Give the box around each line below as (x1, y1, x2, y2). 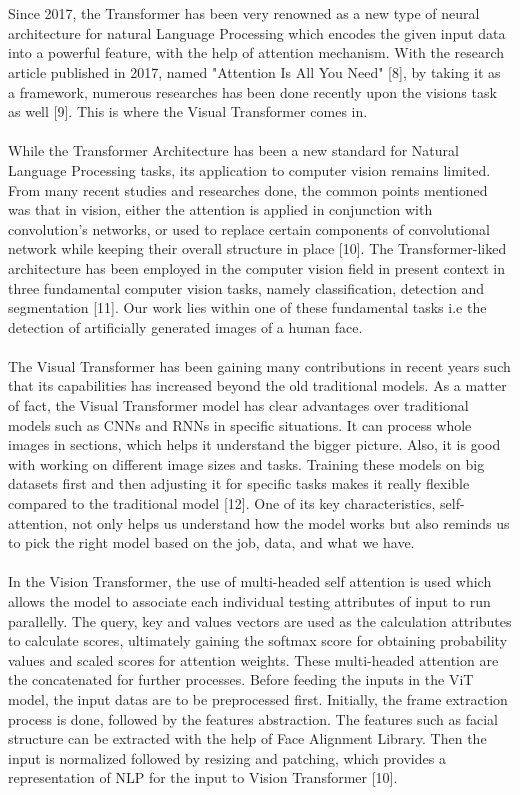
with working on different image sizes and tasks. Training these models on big (8, 453, 485, 474)
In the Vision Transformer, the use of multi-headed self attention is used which (8, 571, 492, 592)
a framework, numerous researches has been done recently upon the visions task (8, 81, 497, 102)
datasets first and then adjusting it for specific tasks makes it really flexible (8, 473, 470, 494)
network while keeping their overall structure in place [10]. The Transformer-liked (8, 238, 507, 259)
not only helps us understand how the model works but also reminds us (72, 512, 510, 533)
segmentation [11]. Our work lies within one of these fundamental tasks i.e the (8, 297, 487, 318)
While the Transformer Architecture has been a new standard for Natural (8, 140, 459, 161)
